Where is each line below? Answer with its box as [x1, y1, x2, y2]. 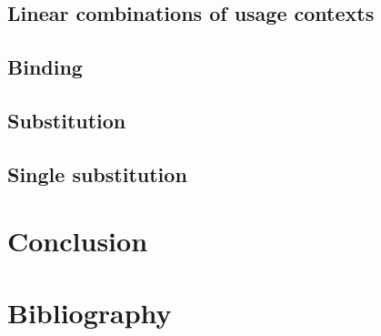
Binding [7, 53, 83, 81]
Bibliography [7, 293, 172, 331]
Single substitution [7, 159, 187, 188]
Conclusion [7, 222, 148, 260]
